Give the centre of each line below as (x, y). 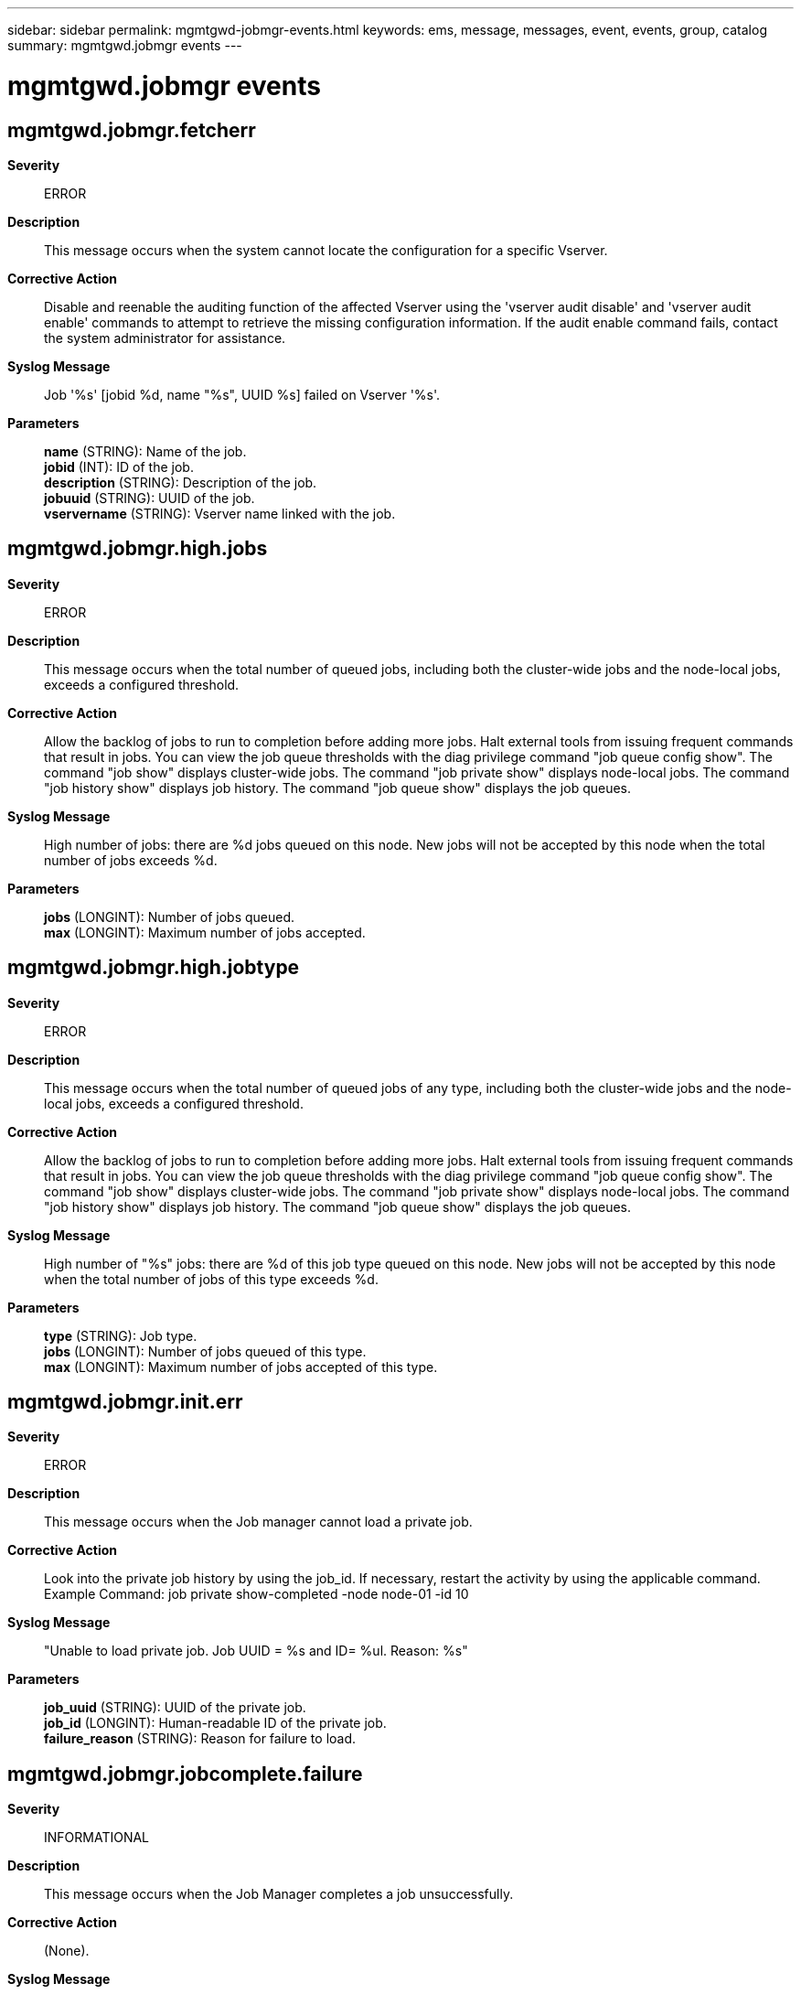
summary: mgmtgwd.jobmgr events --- (125, 45)
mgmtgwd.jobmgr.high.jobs (138, 549)
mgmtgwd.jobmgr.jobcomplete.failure (185, 1774)
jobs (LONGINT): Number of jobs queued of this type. (205, 1351)
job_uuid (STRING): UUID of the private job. (175, 1708)
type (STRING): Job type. (121, 1335)
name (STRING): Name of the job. (145, 451)
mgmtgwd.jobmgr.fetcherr (132, 130)
